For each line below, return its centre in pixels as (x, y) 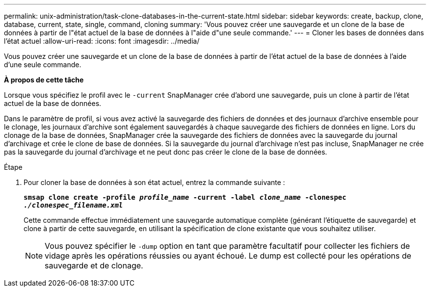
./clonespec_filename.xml (73, 205)
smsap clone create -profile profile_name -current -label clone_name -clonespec (185, 197)
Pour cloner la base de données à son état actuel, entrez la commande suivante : (154, 182)
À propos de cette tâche (44, 80)
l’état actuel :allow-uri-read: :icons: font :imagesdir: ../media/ (102, 41)
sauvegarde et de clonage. (94, 265)
